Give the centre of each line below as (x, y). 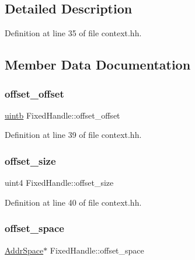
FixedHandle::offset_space (97, 250)
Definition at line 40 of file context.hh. (73, 202)
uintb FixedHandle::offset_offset (62, 115)
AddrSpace (24, 250)
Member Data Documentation (98, 65)
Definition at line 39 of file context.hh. (73, 135)
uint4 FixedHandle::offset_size (59, 183)
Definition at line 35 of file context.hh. (73, 33)
